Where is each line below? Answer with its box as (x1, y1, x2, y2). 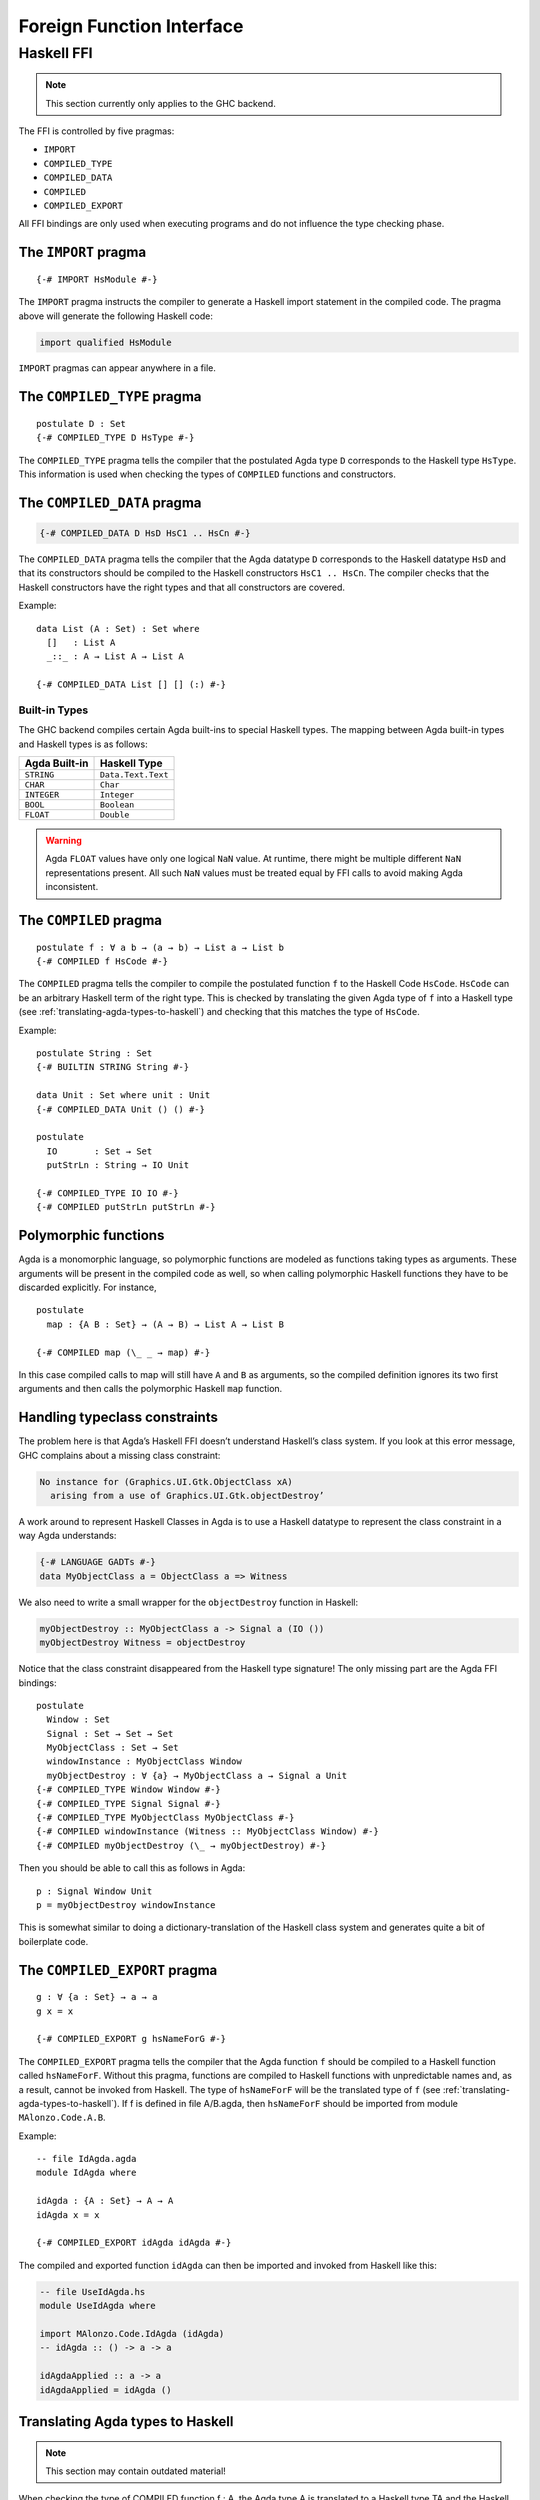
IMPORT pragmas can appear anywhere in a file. (18, 362, 217, 374)
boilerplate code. (18, 1935, 89, 1947)
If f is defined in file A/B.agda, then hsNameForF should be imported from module (121, 2097, 459, 2109)
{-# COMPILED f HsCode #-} (36, 956, 169, 967)
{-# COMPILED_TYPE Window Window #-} (36, 1784, 222, 1795)
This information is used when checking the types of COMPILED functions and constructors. (18, 468, 397, 480)
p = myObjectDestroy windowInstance (36, 1899, 216, 1910)
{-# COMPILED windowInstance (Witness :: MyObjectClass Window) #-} (36, 1826, 379, 1837)
